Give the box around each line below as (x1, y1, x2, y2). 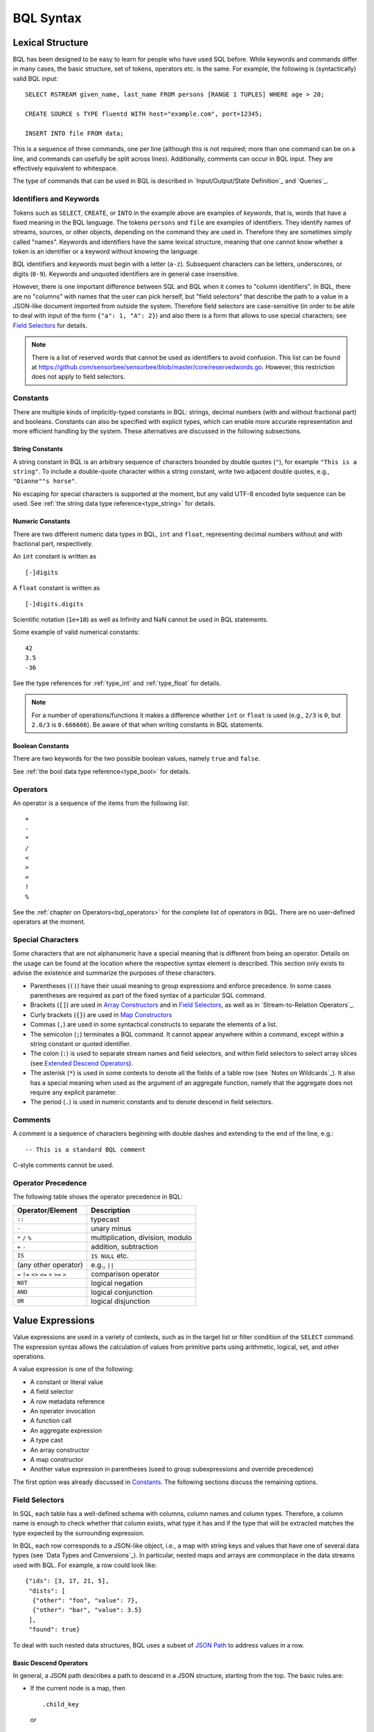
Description (91, 1205, 131, 1215)
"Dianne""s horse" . (12, 477, 78, 485)
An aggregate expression (30, 1426, 103, 1434)
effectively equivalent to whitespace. (12, 164, 118, 173)
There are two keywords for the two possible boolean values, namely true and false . (12, 754, 260, 763)
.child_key (42, 1700, 80, 1708)
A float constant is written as (12, 584, 100, 592)
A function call (30, 1417, 72, 1425)
